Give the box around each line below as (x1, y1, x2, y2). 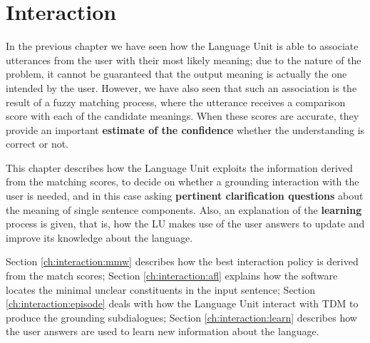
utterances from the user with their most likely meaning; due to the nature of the (6, 52, 361, 67)
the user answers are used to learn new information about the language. (6, 324, 319, 339)
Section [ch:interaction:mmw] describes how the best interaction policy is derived (6, 254, 359, 269)
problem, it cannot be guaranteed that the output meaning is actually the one (6, 66, 347, 81)
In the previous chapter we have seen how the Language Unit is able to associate (6, 39, 359, 53)
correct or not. (6, 136, 69, 151)
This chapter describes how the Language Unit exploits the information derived (6, 160, 353, 175)
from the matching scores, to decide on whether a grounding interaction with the (6, 174, 359, 189)
